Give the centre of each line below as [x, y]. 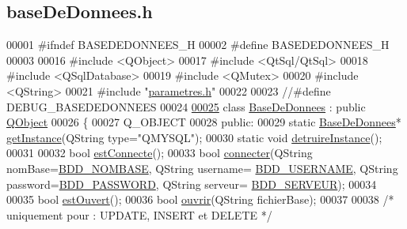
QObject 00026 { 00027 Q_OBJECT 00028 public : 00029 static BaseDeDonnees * [204, 122]
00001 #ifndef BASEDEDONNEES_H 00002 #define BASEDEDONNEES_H [198, 45]
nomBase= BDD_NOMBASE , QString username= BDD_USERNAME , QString [202, 168]
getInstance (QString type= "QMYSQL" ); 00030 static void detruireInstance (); [194, 137]
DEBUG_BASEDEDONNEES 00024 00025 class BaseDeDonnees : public [186, 106]
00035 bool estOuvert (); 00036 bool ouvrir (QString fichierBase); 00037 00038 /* [200, 199]
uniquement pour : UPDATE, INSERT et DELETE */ [139, 214]
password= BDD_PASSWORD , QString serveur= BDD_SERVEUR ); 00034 [192, 184]
